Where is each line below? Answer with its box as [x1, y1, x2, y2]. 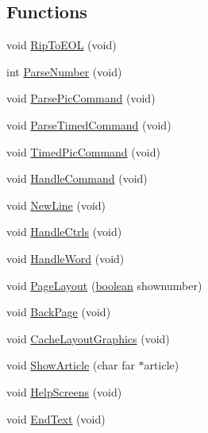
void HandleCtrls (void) [6, 223, 122, 240]
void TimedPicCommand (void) [6, 143, 160, 160]
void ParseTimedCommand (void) [6, 116, 171, 133]
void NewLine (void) [6, 196, 106, 213]
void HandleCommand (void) [6, 170, 148, 187]
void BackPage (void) [6, 303, 111, 320]
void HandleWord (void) [6, 249, 125, 266]
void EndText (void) [6, 410, 106, 427]
